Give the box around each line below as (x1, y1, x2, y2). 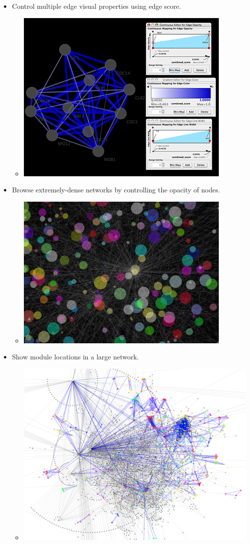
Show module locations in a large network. (12, 352, 139, 362)
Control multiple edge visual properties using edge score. (12, 1, 181, 11)
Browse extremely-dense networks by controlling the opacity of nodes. (12, 185, 220, 195)
